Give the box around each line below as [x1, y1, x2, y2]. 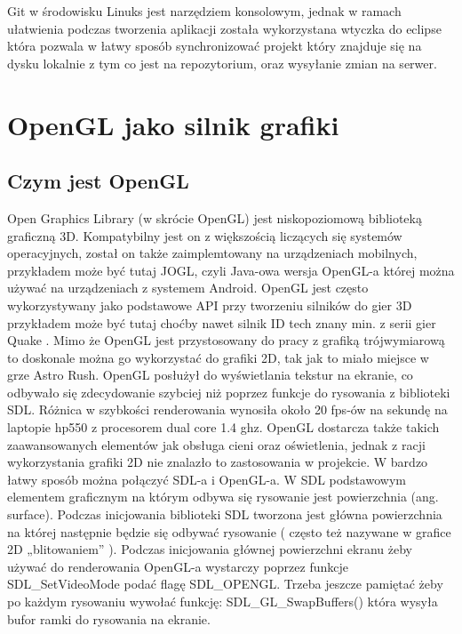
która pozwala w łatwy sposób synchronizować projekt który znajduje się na [7, 36, 422, 55]
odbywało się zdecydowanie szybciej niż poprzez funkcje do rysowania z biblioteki [7, 382, 450, 401]
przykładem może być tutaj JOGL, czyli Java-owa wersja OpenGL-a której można [7, 261, 455, 279]
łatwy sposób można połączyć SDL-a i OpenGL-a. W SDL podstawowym [7, 469, 406, 488]
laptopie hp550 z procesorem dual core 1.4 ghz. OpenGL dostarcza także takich [7, 418, 440, 437]
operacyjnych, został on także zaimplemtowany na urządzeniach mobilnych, [7, 244, 418, 262]
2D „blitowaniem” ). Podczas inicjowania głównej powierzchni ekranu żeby [7, 540, 412, 558]
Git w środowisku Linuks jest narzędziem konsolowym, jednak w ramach [7, 2, 402, 20]
